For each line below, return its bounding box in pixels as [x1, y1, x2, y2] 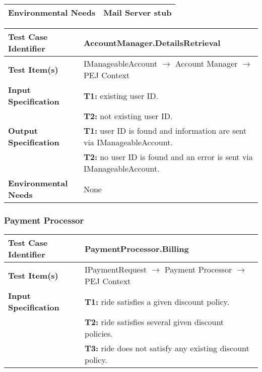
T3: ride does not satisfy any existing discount [85, 342, 249, 354]
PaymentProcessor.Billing [85, 242, 189, 254]
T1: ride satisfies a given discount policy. [85, 295, 230, 307]
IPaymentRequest [85, 263, 147, 276]
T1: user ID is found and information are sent [83, 125, 247, 136]
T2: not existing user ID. [83, 110, 173, 122]
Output [8, 125, 38, 136]
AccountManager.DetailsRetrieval [83, 36, 221, 48]
